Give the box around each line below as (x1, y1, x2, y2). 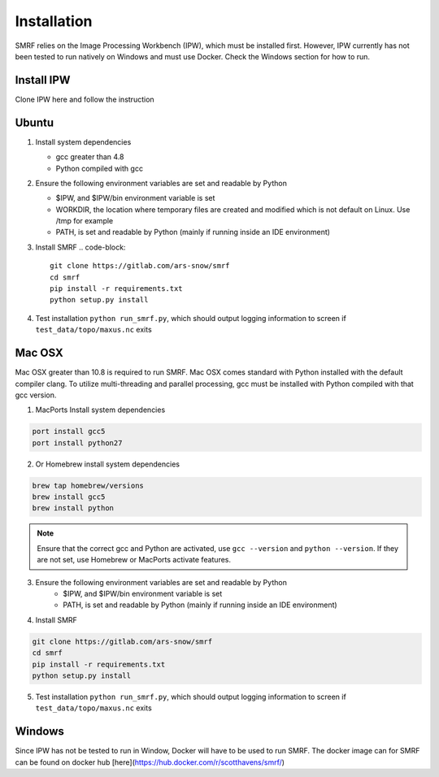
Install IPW (15, 73, 71, 87)
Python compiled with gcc (55, 163, 144, 173)
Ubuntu (15, 115, 54, 129)
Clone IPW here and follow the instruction (15, 94, 154, 104)
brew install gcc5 (32, 493, 106, 501)
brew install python (32, 504, 114, 513)
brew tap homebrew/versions (32, 480, 144, 490)
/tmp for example (55, 216, 114, 226)
